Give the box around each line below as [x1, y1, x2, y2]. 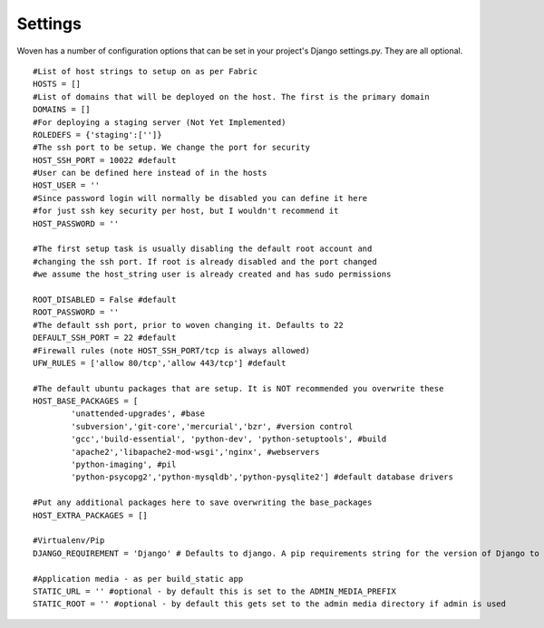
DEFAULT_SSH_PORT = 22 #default [33, 333, 177, 343]
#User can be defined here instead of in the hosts [33, 168, 267, 179]
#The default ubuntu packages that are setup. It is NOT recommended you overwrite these [33, 383, 444, 393]
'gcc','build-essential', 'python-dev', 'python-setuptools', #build [71, 434, 387, 444]
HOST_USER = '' [33, 180, 101, 190]
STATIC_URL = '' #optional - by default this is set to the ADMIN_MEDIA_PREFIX [33, 585, 396, 596]
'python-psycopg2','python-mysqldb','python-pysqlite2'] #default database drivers [71, 472, 453, 482]
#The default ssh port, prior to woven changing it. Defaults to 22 [33, 320, 344, 330]
